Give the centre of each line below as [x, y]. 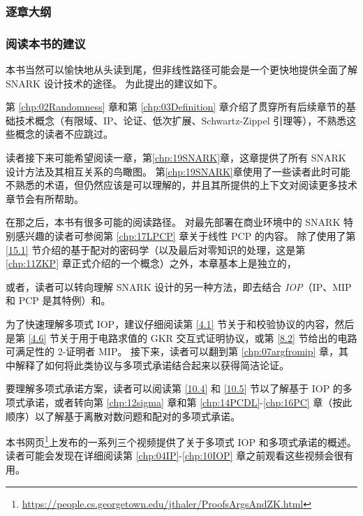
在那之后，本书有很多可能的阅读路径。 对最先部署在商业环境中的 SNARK [173, 222]
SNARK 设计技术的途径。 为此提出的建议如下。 [114, 83]
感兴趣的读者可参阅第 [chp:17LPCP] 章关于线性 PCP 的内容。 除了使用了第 [185, 236]
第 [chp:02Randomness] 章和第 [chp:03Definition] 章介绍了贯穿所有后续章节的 [176, 107]
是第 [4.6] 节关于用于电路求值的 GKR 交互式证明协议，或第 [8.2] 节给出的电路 [181, 337]
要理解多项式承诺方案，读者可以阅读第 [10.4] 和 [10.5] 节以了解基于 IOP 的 [174, 388]
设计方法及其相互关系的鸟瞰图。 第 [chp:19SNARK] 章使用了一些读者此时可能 [178, 171]
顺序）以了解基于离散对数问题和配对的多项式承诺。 [123, 416]
